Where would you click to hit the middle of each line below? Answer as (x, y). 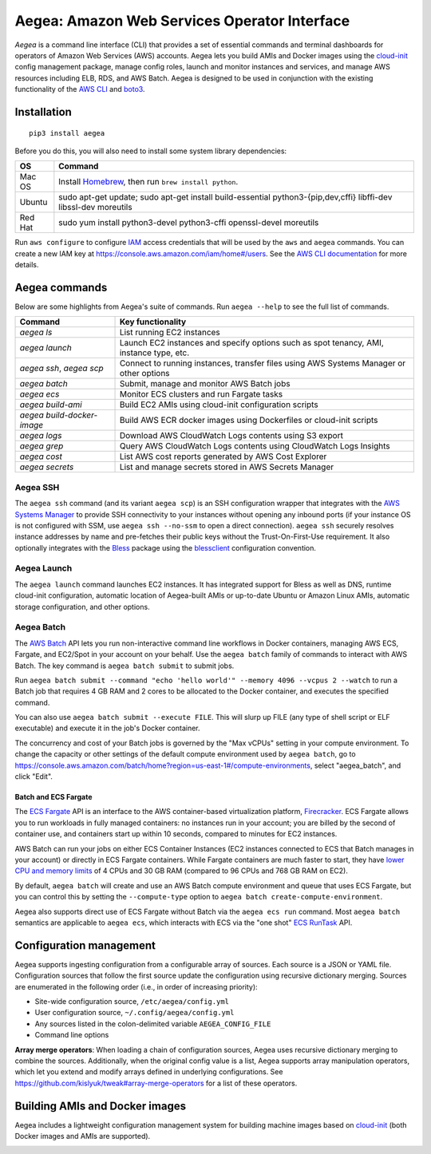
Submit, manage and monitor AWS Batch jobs (205, 384)
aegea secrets (47, 467)
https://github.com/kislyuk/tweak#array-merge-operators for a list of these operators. (156, 1083)
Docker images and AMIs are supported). (83, 1136)
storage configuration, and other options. (83, 607)
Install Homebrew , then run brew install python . (148, 182)
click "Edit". (34, 777)
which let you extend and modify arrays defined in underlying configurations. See (149, 1072)
